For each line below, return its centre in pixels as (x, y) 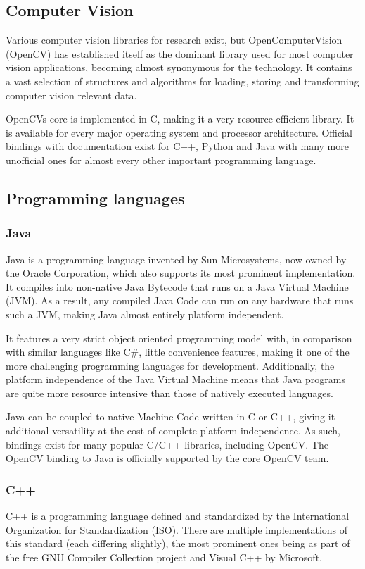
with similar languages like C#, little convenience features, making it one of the (178, 352)
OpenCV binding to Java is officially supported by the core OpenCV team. (167, 458)
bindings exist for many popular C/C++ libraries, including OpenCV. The (167, 444)
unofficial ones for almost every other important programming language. (161, 160)
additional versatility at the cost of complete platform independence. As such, (173, 431)
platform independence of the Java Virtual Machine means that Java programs (175, 379)
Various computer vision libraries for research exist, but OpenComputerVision (174, 40)
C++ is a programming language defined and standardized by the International (178, 516)
